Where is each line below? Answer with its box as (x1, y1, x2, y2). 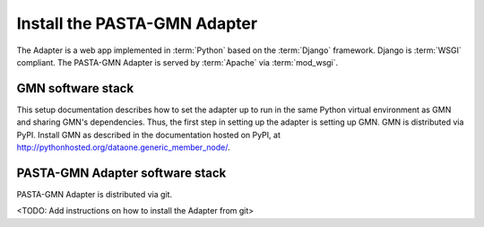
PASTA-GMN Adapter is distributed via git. (16, 188, 173, 199)
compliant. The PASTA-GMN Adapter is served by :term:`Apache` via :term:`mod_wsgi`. (16, 57, 339, 67)
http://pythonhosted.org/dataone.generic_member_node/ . (16, 142, 230, 153)
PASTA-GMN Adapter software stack (16, 165, 227, 180)
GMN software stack (16, 81, 134, 96)
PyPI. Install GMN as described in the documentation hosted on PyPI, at (16, 129, 281, 140)
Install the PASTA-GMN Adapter (16, 13, 258, 33)
